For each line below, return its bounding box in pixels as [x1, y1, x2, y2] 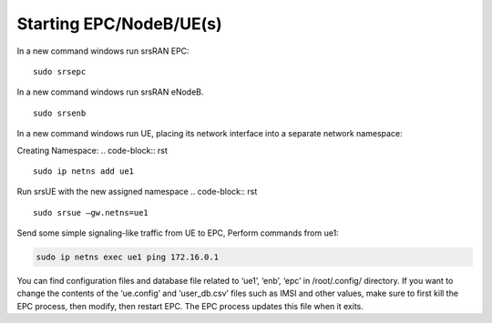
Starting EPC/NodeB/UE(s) [16, 14, 222, 34]
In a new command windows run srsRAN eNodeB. [16, 86, 204, 97]
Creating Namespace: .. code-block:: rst [16, 145, 168, 156]
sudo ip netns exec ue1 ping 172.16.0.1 [36, 252, 219, 263]
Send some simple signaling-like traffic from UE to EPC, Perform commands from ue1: [16, 227, 339, 238]
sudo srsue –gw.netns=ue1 [33, 207, 149, 217]
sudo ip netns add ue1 [33, 166, 135, 177]
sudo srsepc [33, 66, 87, 76]
